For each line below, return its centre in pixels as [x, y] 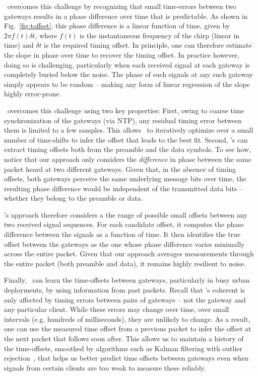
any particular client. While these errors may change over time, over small [117, 309]
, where [46, 35]
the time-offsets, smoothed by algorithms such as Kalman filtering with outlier [123, 348]
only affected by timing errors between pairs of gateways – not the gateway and [125, 299]
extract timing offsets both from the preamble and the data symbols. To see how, [128, 149]
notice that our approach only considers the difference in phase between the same [128, 159]
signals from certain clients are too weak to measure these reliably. [105, 367]
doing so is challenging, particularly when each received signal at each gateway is [127, 64]
